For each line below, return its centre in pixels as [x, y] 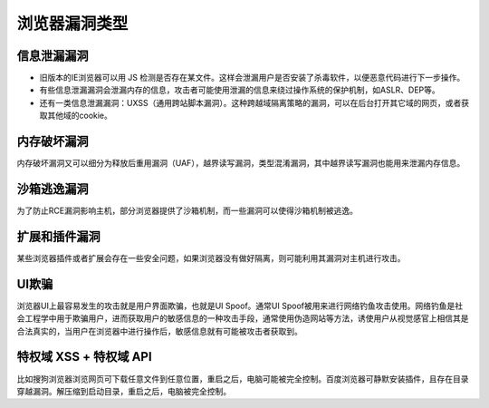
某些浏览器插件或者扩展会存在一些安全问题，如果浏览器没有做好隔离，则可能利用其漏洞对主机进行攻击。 [211, 257]
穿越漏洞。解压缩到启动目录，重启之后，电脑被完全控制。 [124, 391]
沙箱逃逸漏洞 [53, 189]
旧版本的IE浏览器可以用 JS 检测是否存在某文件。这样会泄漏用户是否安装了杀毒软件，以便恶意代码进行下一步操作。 [252, 78]
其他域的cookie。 [80, 116]
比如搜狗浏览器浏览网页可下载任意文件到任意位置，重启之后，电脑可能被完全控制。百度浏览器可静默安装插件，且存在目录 [243, 379]
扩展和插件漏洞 [58, 236]
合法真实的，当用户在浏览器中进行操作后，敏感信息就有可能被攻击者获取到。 [159, 331]
